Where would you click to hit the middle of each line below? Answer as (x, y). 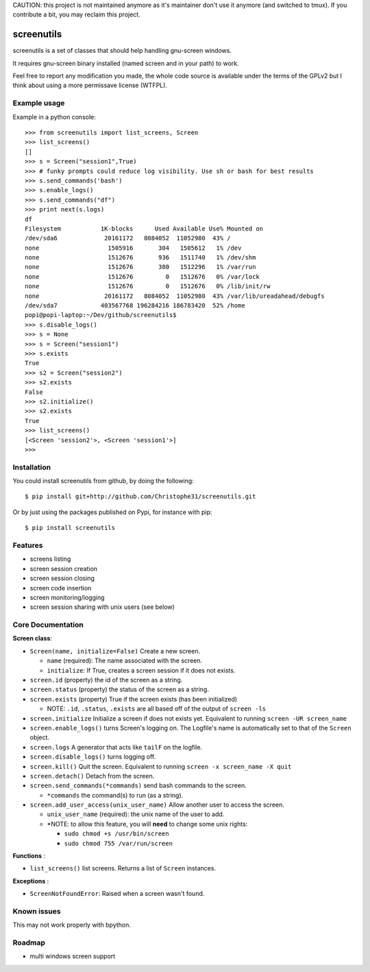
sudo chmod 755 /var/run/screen (118, 843)
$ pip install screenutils (70, 528)
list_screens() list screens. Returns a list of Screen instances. (123, 868)
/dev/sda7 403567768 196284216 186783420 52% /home (135, 306)
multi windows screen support (73, 956)
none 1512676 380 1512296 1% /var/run (140, 267)
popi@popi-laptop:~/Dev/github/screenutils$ (101, 315)
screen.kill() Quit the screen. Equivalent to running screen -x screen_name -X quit (161, 766)
